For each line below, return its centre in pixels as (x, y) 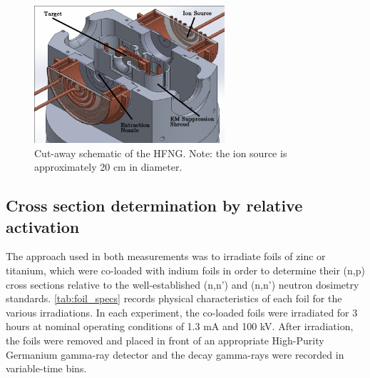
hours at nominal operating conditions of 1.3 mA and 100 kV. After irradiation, (180, 326)
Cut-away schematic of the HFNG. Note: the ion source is (161, 153)
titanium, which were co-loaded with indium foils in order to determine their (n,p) (185, 270)
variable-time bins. (46, 368)
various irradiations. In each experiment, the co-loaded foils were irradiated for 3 (182, 312)
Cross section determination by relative (154, 205)
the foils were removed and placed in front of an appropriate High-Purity (165, 340)
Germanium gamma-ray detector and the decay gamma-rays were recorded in (175, 354)
